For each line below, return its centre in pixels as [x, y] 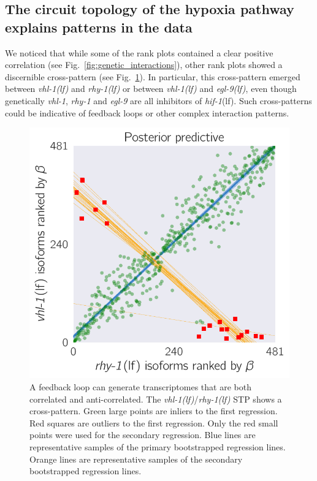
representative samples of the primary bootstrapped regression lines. [158, 447]
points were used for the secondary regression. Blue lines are [143, 435]
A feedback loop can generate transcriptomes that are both [140, 387]
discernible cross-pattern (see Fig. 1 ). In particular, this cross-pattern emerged [153, 76]
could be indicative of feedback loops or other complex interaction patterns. [147, 112]
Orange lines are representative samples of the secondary [136, 459]
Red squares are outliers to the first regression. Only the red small [154, 422]
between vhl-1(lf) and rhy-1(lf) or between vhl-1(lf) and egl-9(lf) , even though [151, 89]
